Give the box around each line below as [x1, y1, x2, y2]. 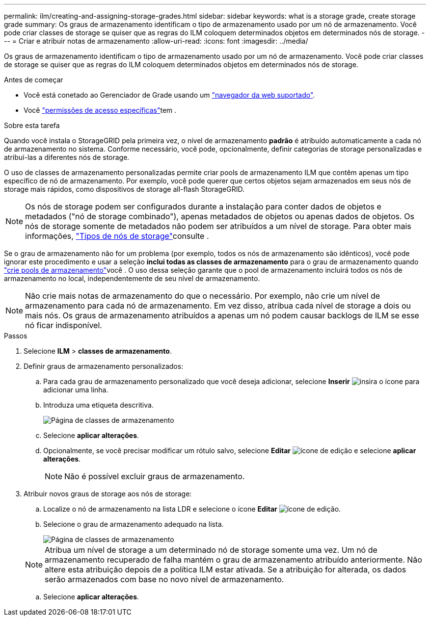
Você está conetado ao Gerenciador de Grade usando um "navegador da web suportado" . [24, 91, 315, 99]
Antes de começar [4, 76, 63, 84]
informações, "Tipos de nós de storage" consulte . [25, 231, 209, 241]
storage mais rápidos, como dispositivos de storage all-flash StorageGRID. [4, 185, 244, 193]
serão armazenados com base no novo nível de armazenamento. [45, 574, 284, 584]
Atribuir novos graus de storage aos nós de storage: [24, 490, 192, 498]
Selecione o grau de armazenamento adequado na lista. [43, 520, 224, 528]
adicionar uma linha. [43, 386, 108, 394]
